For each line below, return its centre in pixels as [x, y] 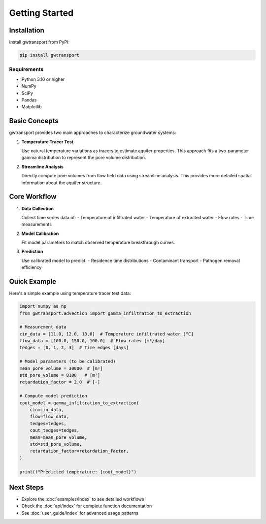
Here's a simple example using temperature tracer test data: [70, 294]
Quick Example [33, 281]
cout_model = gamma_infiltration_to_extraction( [79, 403]
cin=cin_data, [47, 409]
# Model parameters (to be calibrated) [67, 361]
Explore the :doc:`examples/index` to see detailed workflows [83, 499]
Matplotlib [32, 107]
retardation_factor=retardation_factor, [79, 451]
